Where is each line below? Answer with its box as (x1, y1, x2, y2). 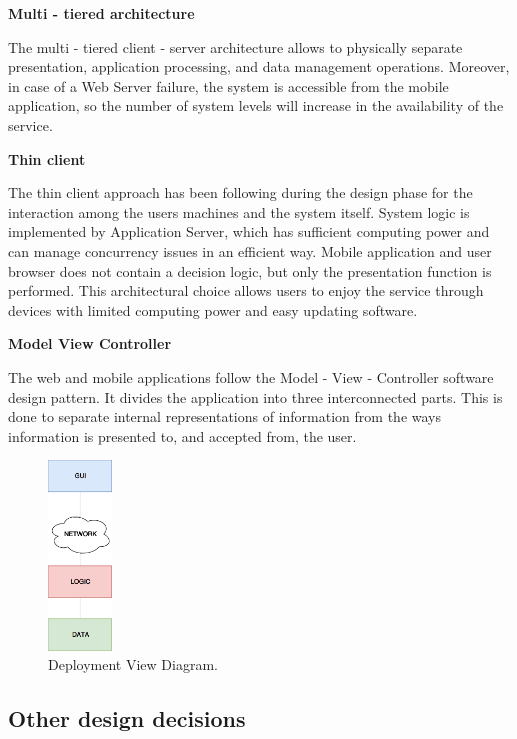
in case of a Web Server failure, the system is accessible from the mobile (8, 75, 449, 96)
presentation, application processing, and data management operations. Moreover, (8, 56, 510, 77)
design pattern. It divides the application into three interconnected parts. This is (8, 386, 503, 407)
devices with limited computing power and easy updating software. (8, 299, 418, 320)
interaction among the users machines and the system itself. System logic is (8, 201, 470, 222)
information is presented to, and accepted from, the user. (8, 425, 357, 446)
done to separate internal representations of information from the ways (8, 406, 441, 427)
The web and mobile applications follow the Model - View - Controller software (8, 366, 494, 387)
